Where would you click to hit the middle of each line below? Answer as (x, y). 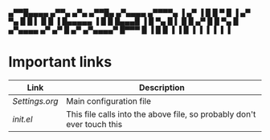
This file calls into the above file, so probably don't (161, 114)
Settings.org (35, 101)
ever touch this (94, 124)
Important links (60, 62)
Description (162, 87)
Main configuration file (108, 101)
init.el (22, 119)
